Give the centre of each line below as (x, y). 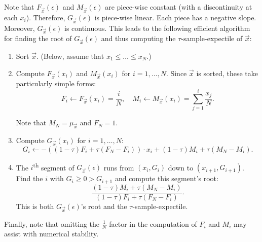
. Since (176, 73)
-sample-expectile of (212, 38)
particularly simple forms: (56, 83)
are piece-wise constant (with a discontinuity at (179, 7)
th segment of (54, 166)
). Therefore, (46, 17)
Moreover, (20, 28)
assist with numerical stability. (51, 234)
